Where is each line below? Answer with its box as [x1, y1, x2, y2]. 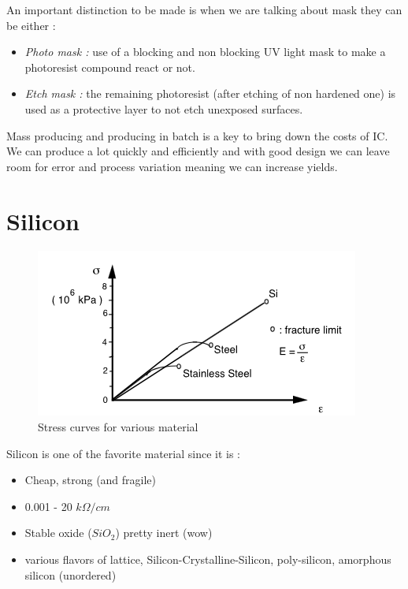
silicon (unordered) [24, 566, 117, 583]
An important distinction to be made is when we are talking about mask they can [6, 2, 402, 17]
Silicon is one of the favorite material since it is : [6, 445, 241, 461]
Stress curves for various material [38, 419, 198, 435]
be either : [6, 17, 56, 33]
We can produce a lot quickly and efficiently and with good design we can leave [6, 143, 390, 159]
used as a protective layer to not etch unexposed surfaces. [24, 100, 303, 117]
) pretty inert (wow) [115, 524, 213, 541]
